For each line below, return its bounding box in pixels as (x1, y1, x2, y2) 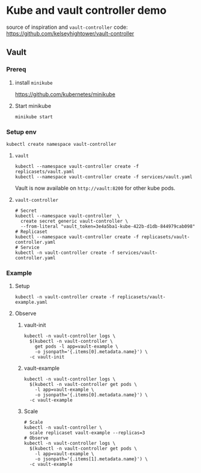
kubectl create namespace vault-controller (6, 141, 117, 147)
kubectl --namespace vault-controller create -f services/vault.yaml (14, 173, 193, 180)
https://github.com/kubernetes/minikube (14, 91, 116, 98)
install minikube (14, 79, 53, 86)
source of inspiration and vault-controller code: (6, 23, 128, 31)
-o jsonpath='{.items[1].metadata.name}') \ (35, 456, 148, 462)
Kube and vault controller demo (6, 4, 167, 17)
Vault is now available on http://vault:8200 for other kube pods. (14, 184, 176, 191)
